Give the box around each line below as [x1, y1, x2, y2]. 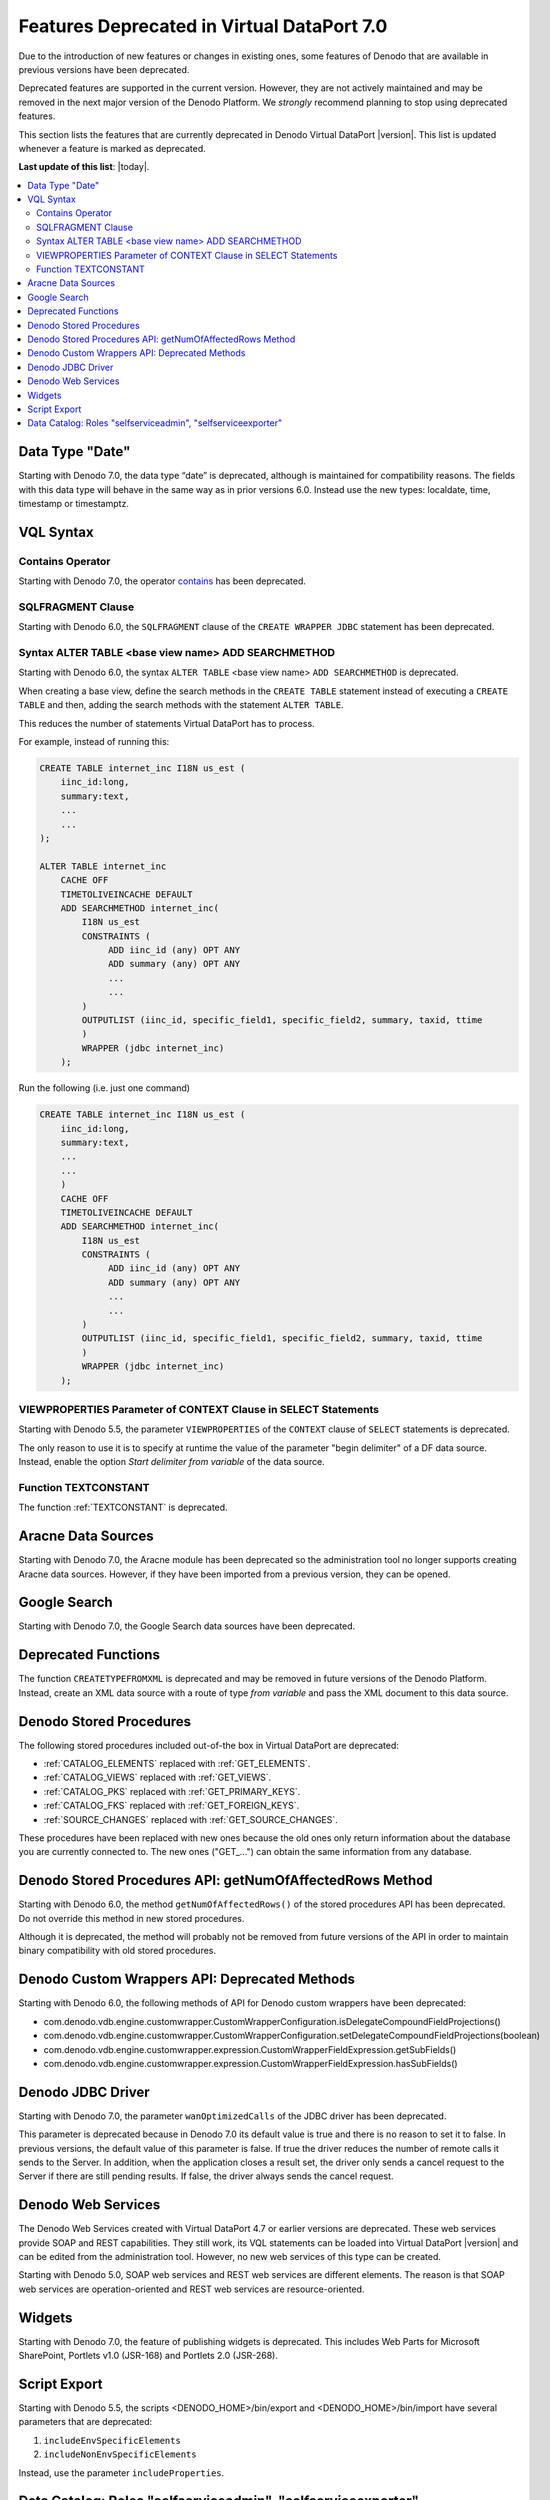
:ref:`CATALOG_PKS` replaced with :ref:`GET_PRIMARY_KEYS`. [43, 1785, 301, 1797]
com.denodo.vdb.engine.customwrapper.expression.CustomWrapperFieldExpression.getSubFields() [43, 2043, 457, 2055]
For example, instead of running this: [18, 736, 170, 747]
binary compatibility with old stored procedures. [18, 1945, 217, 1957]
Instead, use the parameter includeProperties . [18, 2466, 225, 2479]
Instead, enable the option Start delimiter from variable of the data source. [18, 1456, 325, 1468]
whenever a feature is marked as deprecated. [18, 142, 207, 154]
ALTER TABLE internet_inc [39, 860, 167, 872]
